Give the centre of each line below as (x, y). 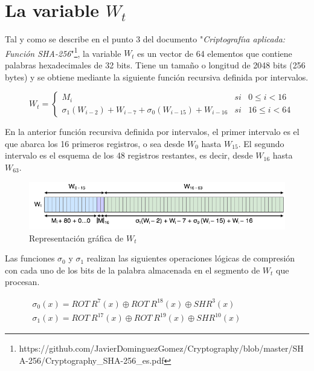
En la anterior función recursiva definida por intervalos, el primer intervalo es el (152, 132)
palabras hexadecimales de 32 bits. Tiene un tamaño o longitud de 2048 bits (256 (155, 64)
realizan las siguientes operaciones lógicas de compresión (191, 258)
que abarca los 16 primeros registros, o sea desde (95, 143)
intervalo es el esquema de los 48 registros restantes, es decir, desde (129, 155)
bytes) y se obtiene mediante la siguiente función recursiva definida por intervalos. (157, 77)
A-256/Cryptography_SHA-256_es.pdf (91, 360)
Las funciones (30, 258)
